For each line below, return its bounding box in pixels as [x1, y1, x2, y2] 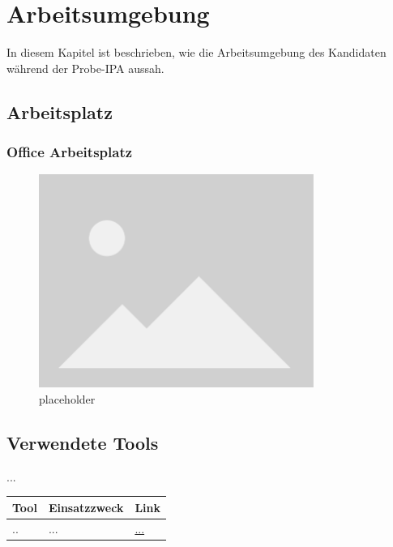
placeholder [39, 390, 96, 407]
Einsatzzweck [48, 498, 124, 515]
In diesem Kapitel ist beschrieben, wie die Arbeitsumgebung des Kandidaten [6, 44, 387, 61]
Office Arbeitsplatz [6, 142, 133, 162]
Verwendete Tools [6, 429, 159, 455]
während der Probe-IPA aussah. [6, 59, 164, 76]
